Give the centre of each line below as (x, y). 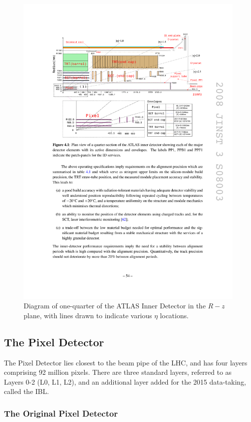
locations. (174, 315)
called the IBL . (27, 391)
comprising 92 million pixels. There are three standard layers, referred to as (118, 372)
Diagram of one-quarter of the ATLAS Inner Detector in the (115, 306)
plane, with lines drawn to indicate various (88, 315)
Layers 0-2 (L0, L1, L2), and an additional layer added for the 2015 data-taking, (125, 381)
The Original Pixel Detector (61, 413)
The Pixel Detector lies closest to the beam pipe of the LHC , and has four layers (126, 362)
